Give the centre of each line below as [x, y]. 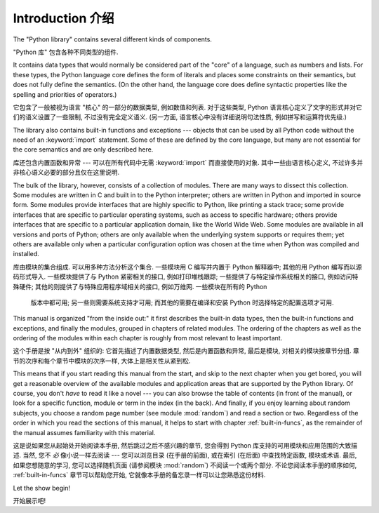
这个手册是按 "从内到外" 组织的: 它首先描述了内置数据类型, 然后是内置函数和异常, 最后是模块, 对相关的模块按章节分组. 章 [186, 351]
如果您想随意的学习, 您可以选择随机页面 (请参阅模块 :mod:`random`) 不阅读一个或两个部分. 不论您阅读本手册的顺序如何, [185, 465]
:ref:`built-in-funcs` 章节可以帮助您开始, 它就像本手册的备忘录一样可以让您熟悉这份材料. [139, 475]
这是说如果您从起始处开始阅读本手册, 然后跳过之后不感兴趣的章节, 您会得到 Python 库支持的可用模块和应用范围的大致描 [185, 445]
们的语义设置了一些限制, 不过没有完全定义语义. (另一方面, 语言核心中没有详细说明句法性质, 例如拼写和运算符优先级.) [180, 117]
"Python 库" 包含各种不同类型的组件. [66, 52]
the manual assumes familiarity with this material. [84, 432]
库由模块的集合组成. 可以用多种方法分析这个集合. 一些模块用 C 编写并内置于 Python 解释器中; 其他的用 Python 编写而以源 [188, 267]
